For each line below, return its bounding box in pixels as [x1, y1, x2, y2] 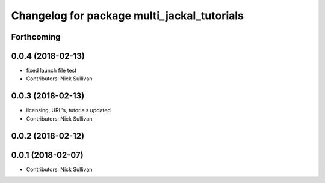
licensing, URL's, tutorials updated [26, 107, 111, 114]
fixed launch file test [26, 67, 77, 74]
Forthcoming [11, 32, 61, 42]
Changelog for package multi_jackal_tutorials [11, 9, 244, 22]
